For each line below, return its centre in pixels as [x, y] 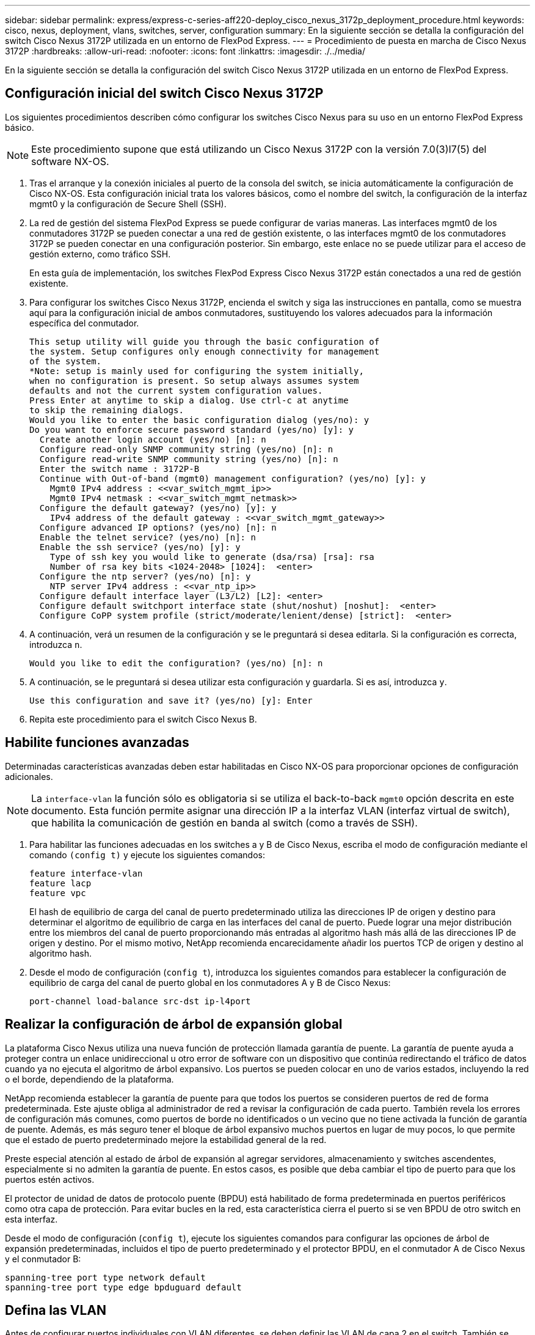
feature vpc [58, 893]
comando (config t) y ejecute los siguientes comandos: [147, 855]
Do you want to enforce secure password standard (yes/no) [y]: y [192, 429]
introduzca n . [56, 644]
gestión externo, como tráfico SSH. [100, 254]
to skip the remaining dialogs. [107, 410]
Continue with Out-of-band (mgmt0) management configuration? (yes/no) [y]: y [233, 478]
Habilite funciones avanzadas [97, 743]
